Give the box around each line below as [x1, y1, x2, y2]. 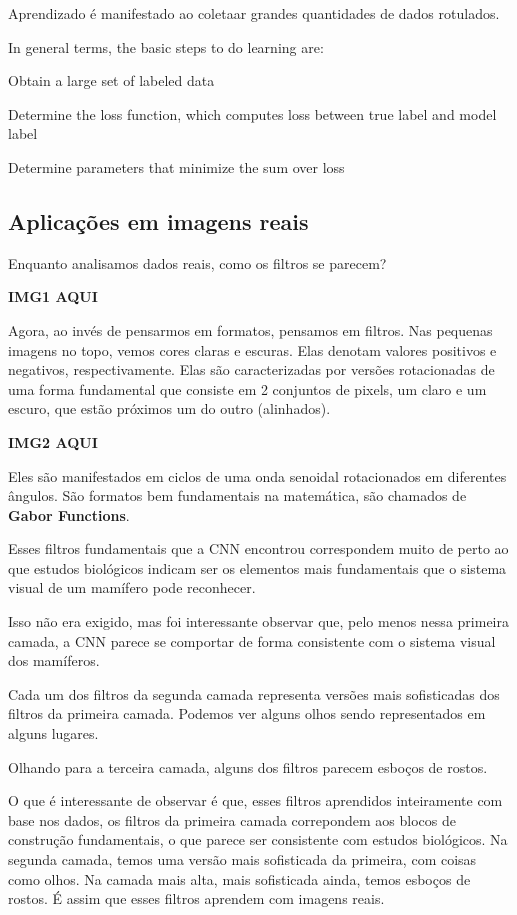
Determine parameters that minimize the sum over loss [8, 156, 345, 177]
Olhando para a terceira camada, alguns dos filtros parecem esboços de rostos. [8, 756, 488, 777]
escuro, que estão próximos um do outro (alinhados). [8, 398, 331, 419]
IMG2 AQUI [8, 431, 98, 452]
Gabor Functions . [8, 504, 130, 525]
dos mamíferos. [8, 650, 100, 671]
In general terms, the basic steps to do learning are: [8, 36, 324, 57]
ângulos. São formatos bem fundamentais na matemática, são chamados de [8, 485, 467, 506]
